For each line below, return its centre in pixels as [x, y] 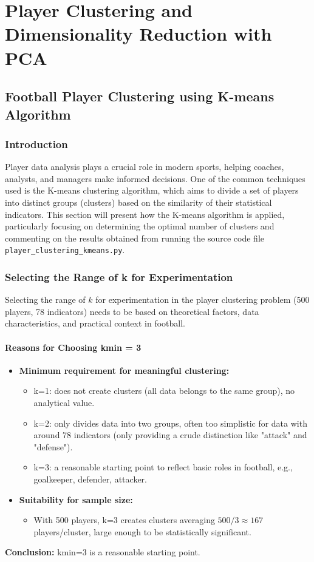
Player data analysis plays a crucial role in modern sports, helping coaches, [145, 167]
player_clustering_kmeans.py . [65, 250]
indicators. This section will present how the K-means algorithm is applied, [145, 214]
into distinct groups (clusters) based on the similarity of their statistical [138, 202]
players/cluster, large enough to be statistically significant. [142, 531]
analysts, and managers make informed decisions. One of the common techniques [155, 178]
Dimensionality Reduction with [138, 34]
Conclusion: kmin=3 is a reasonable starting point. [103, 552]
